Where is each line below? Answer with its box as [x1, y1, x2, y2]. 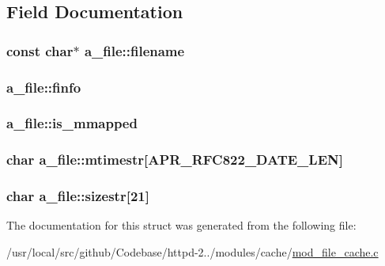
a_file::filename [84, 40, 185, 60]
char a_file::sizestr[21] [6, 186, 149, 206]
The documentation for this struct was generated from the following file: [6, 217, 357, 234]
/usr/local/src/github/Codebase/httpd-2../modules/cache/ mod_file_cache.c [6, 243, 379, 260]
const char [6, 40, 74, 60]
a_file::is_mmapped [6, 113, 138, 133]
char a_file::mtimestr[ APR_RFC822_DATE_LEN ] [6, 150, 343, 169]
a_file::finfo [6, 77, 81, 97]
